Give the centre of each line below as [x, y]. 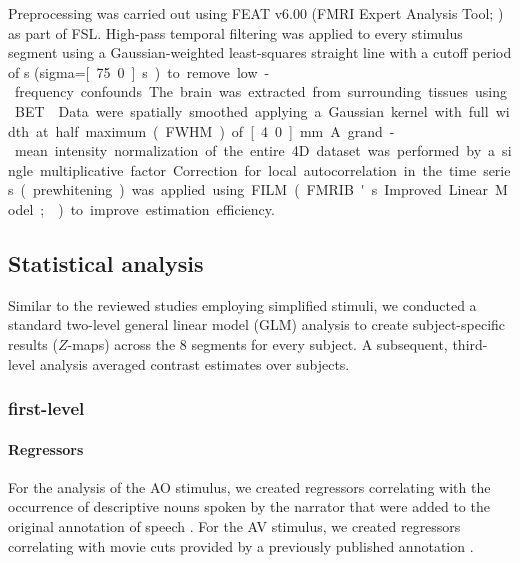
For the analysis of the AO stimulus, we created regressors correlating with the [249, 486]
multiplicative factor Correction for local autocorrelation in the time [258, 169]
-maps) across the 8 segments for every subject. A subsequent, [257, 343]
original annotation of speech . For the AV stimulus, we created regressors [234, 525]
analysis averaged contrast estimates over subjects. [194, 363]
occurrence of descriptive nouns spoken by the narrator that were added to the [249, 506]
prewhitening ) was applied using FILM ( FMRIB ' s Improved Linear [260, 189]
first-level [46, 408]
